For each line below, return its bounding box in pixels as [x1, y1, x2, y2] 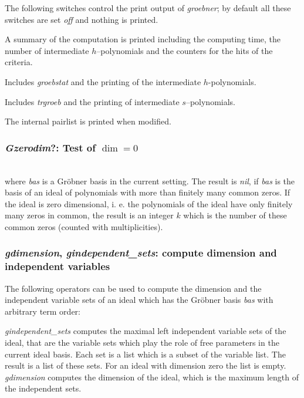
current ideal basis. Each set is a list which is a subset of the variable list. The [5, 348, 286, 360]
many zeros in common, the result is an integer [5, 209, 174, 221]
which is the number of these [183, 209, 287, 221]
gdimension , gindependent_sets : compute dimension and [5, 245, 277, 260]
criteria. [5, 56, 33, 68]
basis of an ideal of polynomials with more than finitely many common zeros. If [5, 186, 291, 198]
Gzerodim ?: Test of [5, 140, 96, 154]
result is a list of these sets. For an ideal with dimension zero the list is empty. [5, 359, 286, 372]
